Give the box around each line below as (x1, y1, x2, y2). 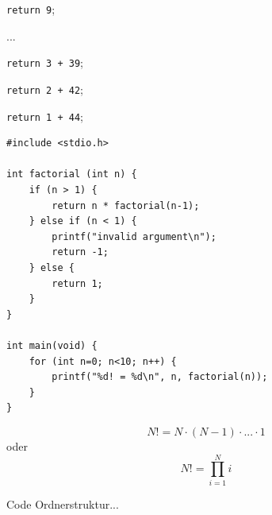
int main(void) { (6, 339, 98, 351)
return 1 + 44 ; (6, 107, 83, 124)
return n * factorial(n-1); (52, 199, 200, 211)
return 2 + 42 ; (6, 80, 83, 97)
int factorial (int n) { (6, 168, 137, 180)
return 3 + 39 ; (6, 54, 83, 71)
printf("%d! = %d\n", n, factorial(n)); (52, 371, 268, 383)
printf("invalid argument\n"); (52, 230, 216, 242)
